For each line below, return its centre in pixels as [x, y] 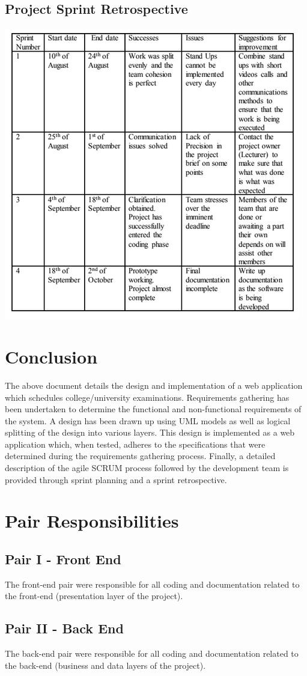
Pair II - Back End [64, 628]
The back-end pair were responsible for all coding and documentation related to [152, 653]
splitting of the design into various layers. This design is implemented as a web [150, 432]
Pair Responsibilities [92, 521]
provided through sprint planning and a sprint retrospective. [116, 479]
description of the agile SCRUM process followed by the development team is [147, 468]
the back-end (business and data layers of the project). [105, 665]
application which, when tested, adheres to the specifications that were [135, 444]
